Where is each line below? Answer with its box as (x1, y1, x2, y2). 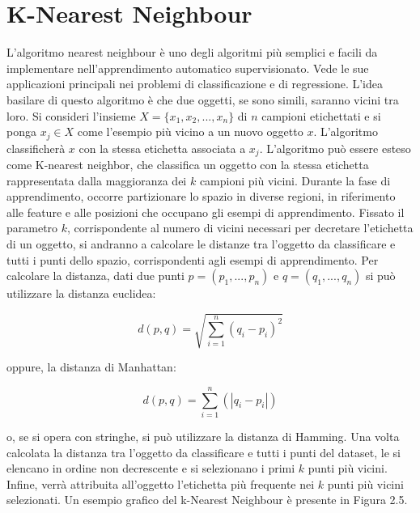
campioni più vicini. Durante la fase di (199, 172, 391, 189)
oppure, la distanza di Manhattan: (6, 358, 176, 375)
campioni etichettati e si (261, 107, 381, 124)
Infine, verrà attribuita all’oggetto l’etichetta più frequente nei (6, 475, 315, 492)
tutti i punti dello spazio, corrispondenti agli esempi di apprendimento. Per (6, 251, 379, 268)
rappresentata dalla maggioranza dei (6, 172, 187, 189)
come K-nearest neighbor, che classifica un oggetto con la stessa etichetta (6, 156, 369, 172)
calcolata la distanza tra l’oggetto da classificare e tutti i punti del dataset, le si (6, 443, 401, 460)
